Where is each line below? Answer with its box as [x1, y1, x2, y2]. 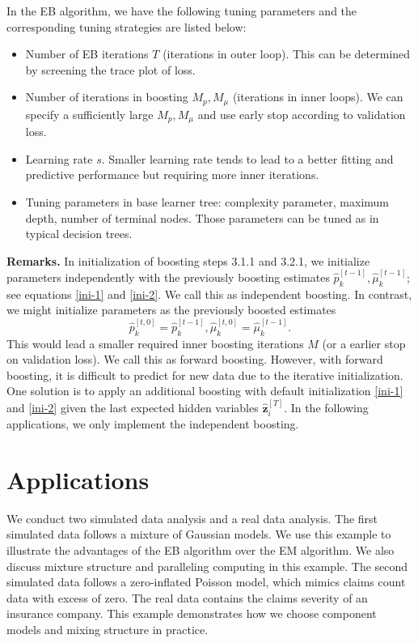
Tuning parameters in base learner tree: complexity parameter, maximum [25, 194, 389, 211]
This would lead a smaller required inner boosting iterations [6, 334, 304, 351]
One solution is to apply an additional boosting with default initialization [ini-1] [6, 382, 403, 399]
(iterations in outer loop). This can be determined [163, 45, 411, 62]
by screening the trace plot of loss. [25, 61, 196, 78]
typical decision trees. [25, 225, 133, 242]
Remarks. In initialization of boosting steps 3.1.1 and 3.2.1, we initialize [6, 252, 370, 269]
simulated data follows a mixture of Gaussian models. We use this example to [6, 526, 391, 543]
